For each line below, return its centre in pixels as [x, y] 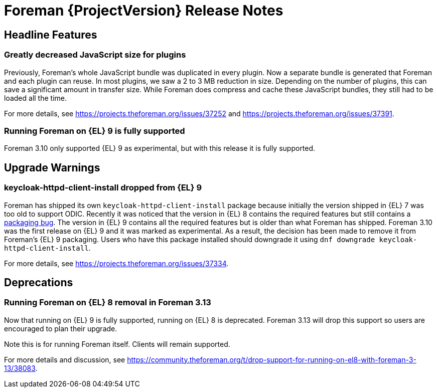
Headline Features [51, 35]
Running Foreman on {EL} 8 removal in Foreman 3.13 [108, 303]
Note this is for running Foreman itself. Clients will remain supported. [117, 344]
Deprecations [39, 282]
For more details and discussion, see [65, 359]
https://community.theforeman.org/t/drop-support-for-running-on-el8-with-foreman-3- [272, 359]
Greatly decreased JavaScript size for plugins [95, 55]
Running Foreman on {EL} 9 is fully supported [95, 131]
